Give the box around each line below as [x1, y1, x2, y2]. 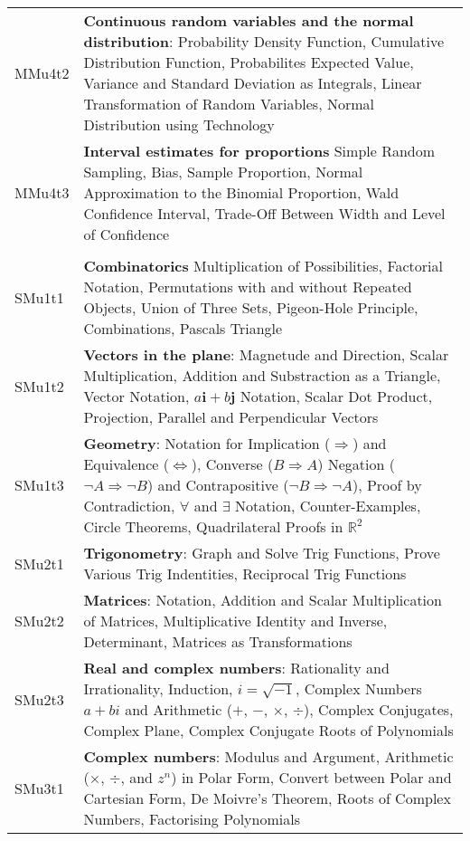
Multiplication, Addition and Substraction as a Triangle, [83, 365, 441, 386]
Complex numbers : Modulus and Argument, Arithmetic [83, 746, 454, 767]
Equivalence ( [83, 454, 169, 474]
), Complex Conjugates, [304, 699, 454, 720]
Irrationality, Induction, [83, 678, 233, 699]
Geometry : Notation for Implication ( [83, 433, 331, 454]
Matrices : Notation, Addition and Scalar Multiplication [83, 589, 442, 610]
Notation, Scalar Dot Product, [240, 386, 433, 406]
